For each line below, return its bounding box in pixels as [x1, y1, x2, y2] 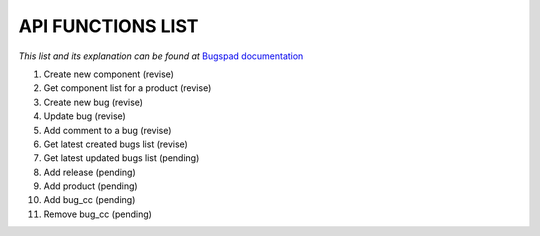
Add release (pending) [43, 166, 137, 178]
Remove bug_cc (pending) [43, 208, 152, 220]
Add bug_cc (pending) [43, 194, 136, 206]
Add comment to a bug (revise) [43, 124, 172, 136]
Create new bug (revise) [43, 96, 144, 108]
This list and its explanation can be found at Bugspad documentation [18, 50, 304, 62]
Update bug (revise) [43, 110, 127, 122]
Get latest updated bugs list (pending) [43, 152, 200, 164]
